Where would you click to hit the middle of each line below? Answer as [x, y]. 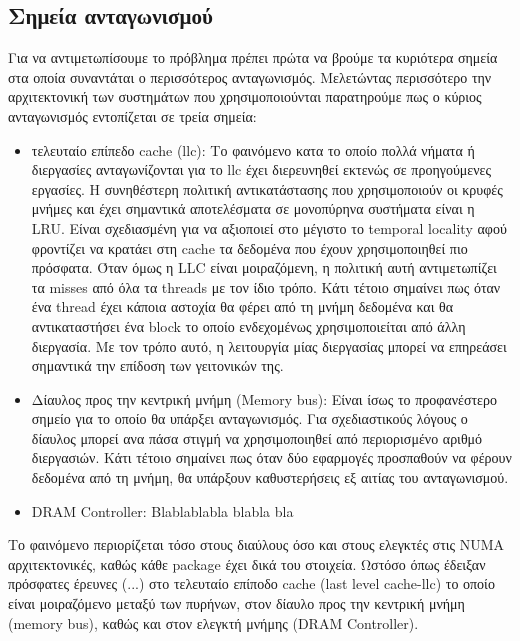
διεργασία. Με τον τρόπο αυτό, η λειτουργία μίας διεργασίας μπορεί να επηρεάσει [269, 345]
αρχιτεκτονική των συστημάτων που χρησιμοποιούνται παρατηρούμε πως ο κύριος [245, 96]
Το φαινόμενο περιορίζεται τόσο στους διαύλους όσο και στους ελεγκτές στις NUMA [256, 544]
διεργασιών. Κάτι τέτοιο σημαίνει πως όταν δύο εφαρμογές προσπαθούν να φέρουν [271, 457]
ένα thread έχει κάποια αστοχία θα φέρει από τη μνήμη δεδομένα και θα [242, 306]
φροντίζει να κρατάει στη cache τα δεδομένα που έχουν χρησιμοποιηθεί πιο [249, 247]
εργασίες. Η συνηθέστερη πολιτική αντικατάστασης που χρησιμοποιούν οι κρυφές [267, 188]
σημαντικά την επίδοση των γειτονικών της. [157, 365]
